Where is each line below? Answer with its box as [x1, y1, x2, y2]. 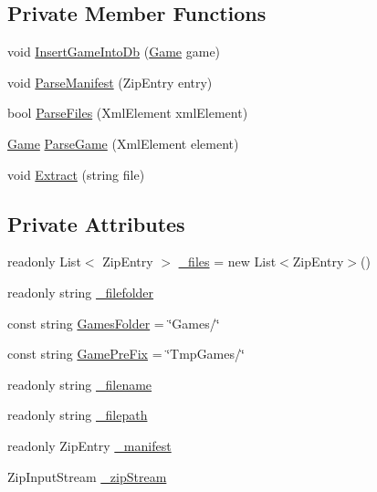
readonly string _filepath [7, 405, 148, 424]
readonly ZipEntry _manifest [7, 435, 172, 455]
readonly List [7, 252, 81, 271]
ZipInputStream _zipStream [7, 466, 167, 486]
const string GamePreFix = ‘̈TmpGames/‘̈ [7, 344, 245, 363]
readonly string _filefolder [7, 282, 154, 301]
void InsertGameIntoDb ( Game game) [7, 42, 221, 61]
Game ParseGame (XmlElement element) [7, 133, 239, 152]
